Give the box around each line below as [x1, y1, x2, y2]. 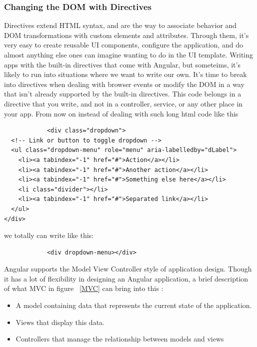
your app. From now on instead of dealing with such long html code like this [4, 108, 238, 118]
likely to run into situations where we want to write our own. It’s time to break [4, 69, 247, 79]
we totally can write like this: [4, 230, 93, 240]
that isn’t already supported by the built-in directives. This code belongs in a [4, 88, 241, 99]
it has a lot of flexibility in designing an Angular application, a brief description [4, 273, 248, 283]
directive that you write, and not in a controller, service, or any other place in [4, 98, 243, 108]
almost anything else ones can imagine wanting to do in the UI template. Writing [4, 49, 253, 59]
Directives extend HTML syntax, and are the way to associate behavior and [4, 20, 237, 30]
